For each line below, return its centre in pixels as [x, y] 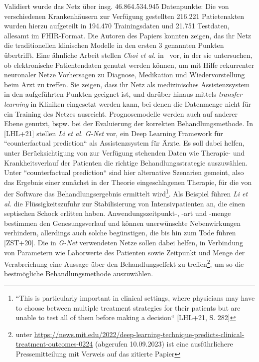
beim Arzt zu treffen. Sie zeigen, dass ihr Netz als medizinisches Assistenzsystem [127, 84]
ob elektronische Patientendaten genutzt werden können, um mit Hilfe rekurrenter [129, 65]
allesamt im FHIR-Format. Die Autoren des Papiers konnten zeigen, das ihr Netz [128, 35]
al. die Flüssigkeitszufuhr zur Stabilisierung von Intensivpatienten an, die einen [125, 203]
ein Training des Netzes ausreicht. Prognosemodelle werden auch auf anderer [121, 113]
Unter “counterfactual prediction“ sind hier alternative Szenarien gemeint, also [124, 172]
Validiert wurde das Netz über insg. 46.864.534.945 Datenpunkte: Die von [117, 6]
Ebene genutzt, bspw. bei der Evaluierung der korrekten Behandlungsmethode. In [129, 123]
